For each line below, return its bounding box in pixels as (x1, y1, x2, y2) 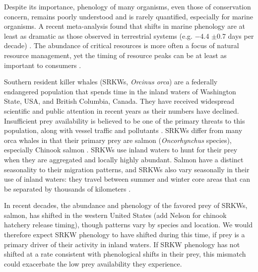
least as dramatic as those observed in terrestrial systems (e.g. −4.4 (4, 30, 209, 41)
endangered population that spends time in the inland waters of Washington (4, 86, 236, 96)
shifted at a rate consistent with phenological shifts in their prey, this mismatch (4, 249, 246, 259)
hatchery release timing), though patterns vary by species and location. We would (4, 219, 253, 230)
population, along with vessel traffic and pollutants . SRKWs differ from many (4, 125, 243, 136)
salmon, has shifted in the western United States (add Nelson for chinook (4, 209, 227, 220)
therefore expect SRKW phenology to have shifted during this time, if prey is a (4, 229, 245, 240)
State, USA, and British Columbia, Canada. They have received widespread (4, 96, 235, 106)
